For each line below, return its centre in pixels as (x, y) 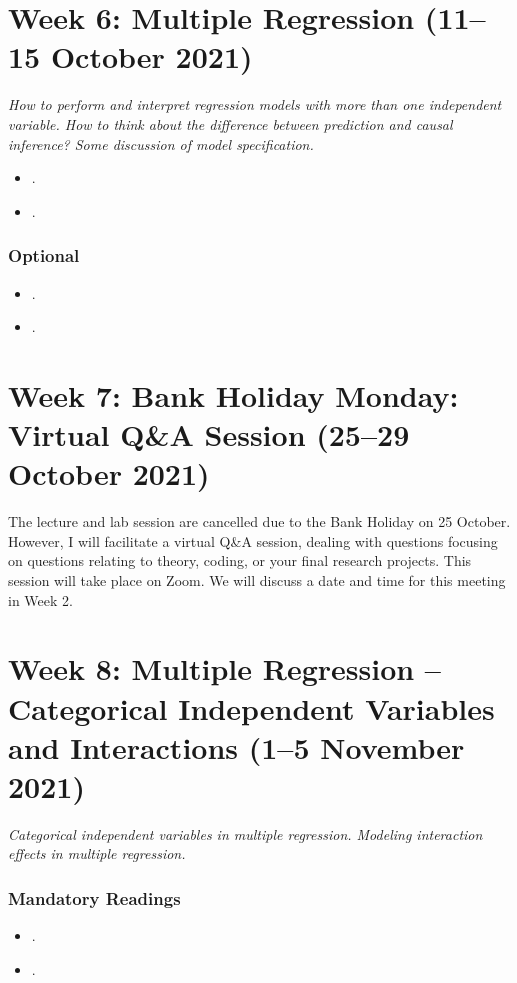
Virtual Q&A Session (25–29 (209, 434)
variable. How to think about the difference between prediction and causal (230, 123)
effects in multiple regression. (97, 853)
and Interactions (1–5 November (236, 746)
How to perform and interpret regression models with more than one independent (255, 104)
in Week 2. (40, 599)
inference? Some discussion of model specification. (161, 143)
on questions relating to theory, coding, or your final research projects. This (240, 560)
